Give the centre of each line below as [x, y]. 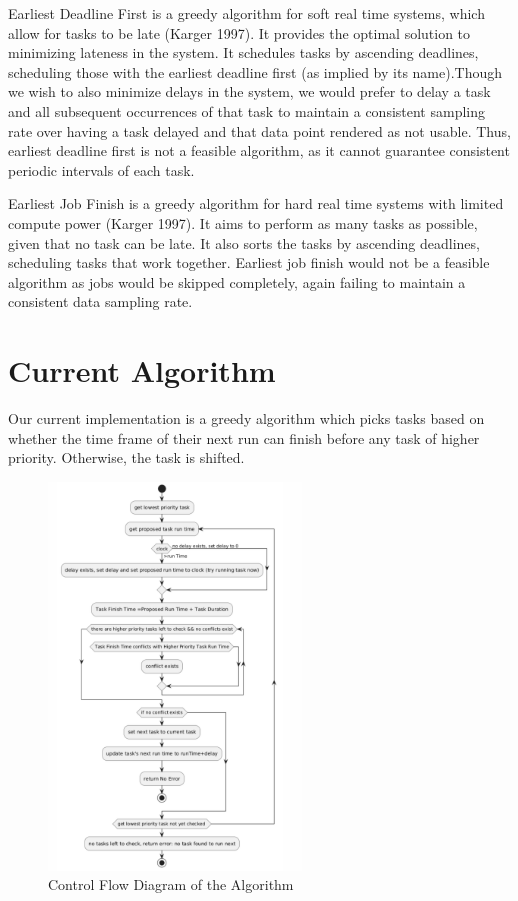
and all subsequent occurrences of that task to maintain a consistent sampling [246, 110]
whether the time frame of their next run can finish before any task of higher [244, 437]
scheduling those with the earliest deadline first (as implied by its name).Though [255, 71]
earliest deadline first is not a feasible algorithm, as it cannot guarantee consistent [259, 150]
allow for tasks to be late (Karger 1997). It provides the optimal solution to [239, 32]
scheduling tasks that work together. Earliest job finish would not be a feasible [249, 262]
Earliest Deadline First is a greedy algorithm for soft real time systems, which [246, 13]
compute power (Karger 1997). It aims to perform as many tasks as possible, [243, 222]
